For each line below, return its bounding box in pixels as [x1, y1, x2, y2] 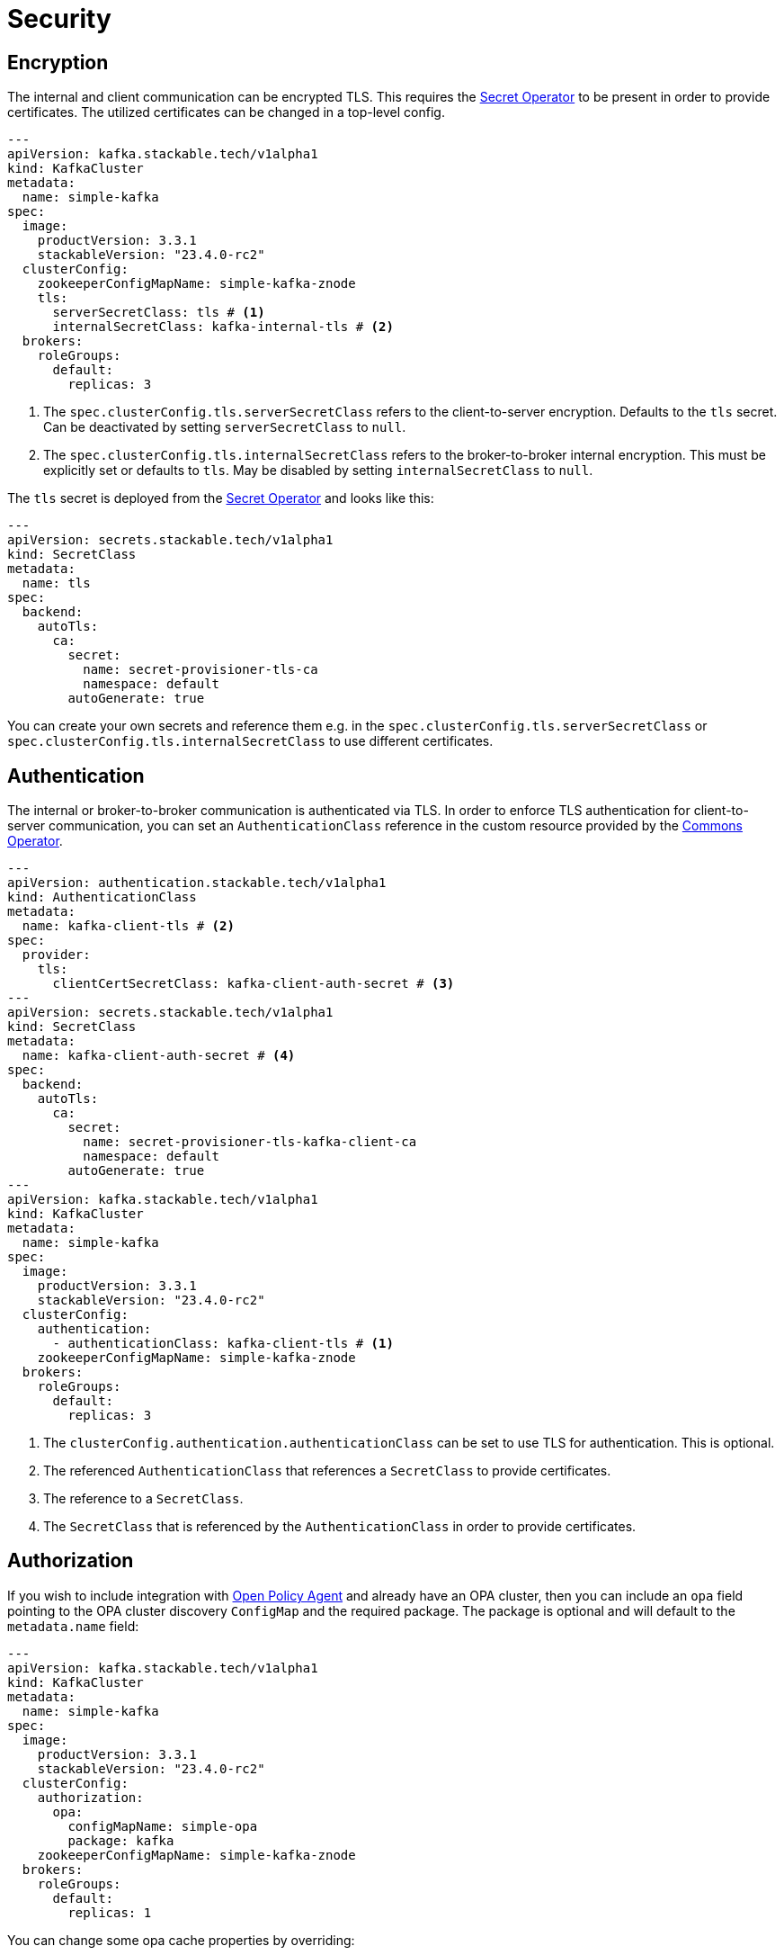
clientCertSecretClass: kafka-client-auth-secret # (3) [52, 976, 455, 991]
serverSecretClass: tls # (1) [52, 305, 265, 320]
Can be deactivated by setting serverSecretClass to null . [43, 419, 406, 435]
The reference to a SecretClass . [43, 1491, 244, 1507]
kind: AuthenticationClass [7, 890, 197, 905]
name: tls [22, 576, 91, 591]
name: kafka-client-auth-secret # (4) [22, 1048, 296, 1063]
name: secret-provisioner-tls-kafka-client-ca [83, 1134, 417, 1150]
